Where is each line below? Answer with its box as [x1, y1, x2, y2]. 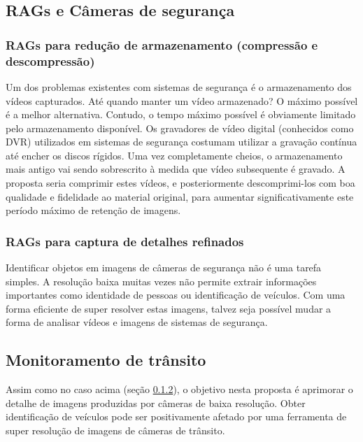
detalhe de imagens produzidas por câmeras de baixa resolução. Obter [6, 395, 306, 410]
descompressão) [6, 52, 95, 69]
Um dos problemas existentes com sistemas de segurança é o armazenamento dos [6, 79, 352, 94]
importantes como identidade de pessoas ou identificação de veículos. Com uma [6, 287, 346, 302]
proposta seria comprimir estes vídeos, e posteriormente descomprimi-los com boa [6, 176, 355, 190]
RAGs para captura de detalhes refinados [6, 232, 244, 250]
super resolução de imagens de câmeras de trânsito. [6, 423, 225, 438]
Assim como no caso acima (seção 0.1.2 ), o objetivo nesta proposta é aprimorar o [6, 382, 353, 397]
